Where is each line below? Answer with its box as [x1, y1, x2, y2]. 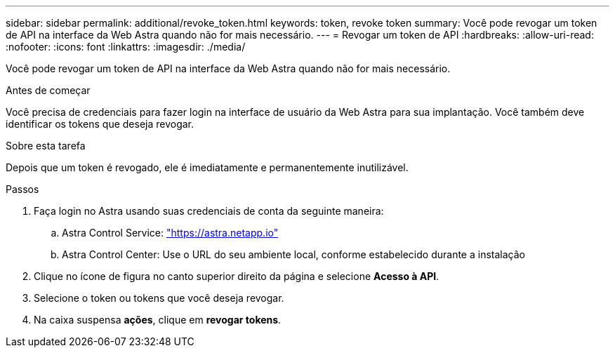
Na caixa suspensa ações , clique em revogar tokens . [34, 314, 282, 326]
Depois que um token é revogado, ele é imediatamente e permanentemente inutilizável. [6, 161, 409, 173]
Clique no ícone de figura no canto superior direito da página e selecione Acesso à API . [34, 270, 439, 282]
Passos [6, 183, 39, 195]
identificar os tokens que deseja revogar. [6, 118, 194, 130]
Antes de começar [6, 84, 91, 96]
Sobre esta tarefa [6, 140, 86, 152]
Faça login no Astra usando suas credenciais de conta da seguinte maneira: [34, 205, 384, 217]
